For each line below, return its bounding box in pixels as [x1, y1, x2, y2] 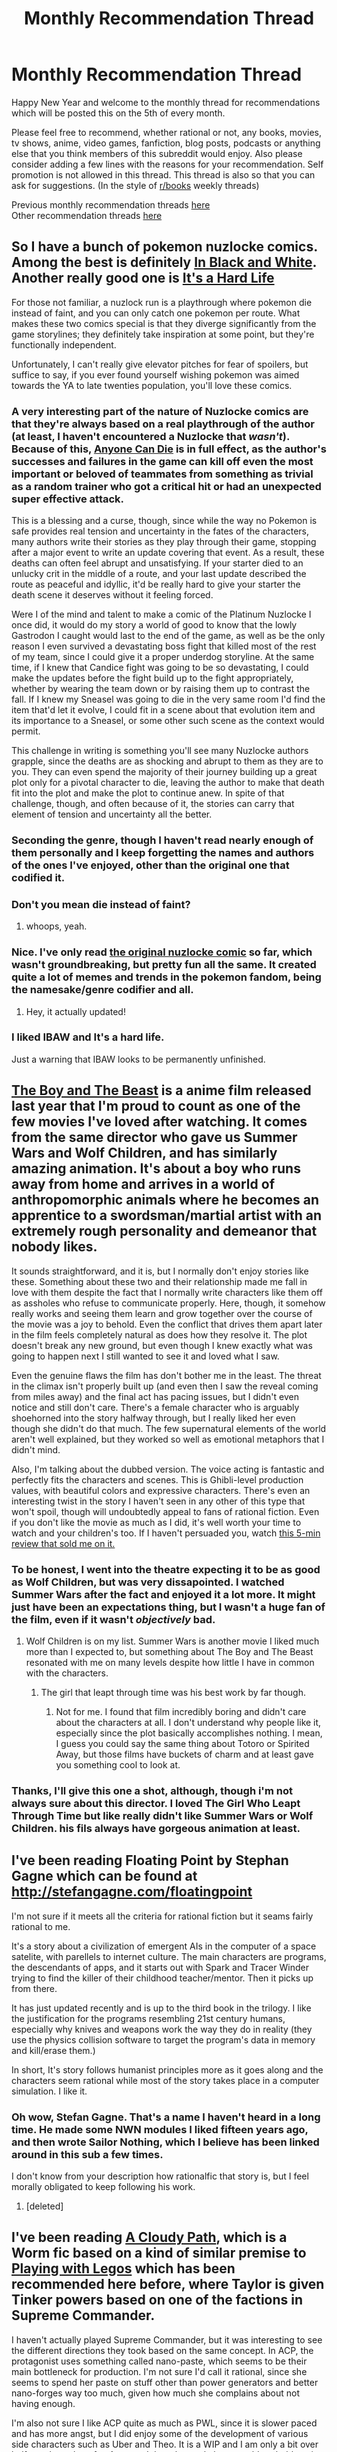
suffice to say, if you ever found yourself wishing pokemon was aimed [11, 368, 300, 381]
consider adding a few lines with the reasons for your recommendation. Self [11, 158, 324, 170]
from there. [11, 1982, 58, 1994]
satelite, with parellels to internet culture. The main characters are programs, [11, 1950, 327, 1962]
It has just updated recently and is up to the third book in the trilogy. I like [11, 2002, 312, 2014]
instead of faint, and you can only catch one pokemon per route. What [11, 307, 301, 319]
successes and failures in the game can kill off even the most [11, 454, 314, 468]
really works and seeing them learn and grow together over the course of [11, 1307, 313, 1319]
